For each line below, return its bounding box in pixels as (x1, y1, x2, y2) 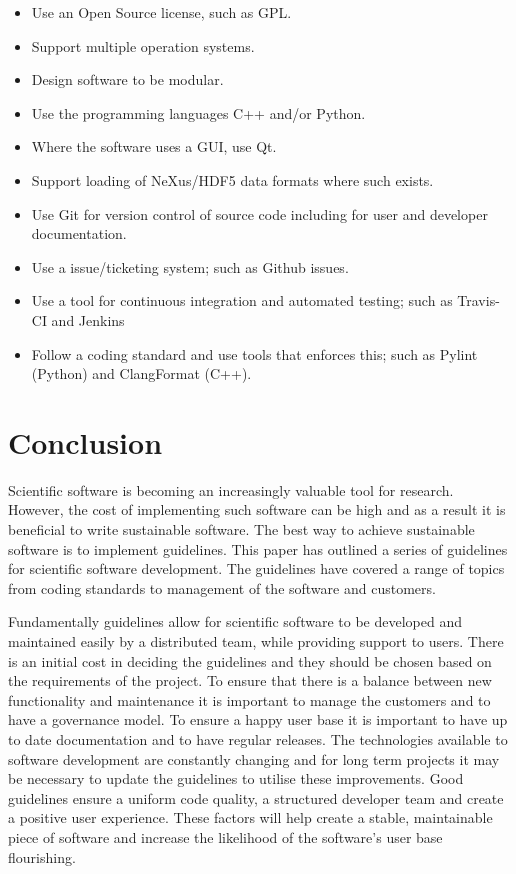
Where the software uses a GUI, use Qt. (31, 136, 277, 157)
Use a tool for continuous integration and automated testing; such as (31, 290, 453, 311)
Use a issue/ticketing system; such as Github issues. (31, 256, 349, 277)
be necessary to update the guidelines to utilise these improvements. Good (8, 768, 464, 789)
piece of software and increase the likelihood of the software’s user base (8, 826, 443, 847)
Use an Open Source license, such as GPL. (31, 2, 292, 22)
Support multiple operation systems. (31, 35, 255, 56)
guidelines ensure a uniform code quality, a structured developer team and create (8, 787, 504, 808)
